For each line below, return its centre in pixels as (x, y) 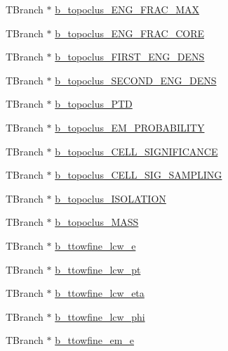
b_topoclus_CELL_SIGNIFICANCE (136, 151)
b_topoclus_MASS (97, 222)
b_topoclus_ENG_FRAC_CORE (129, 33)
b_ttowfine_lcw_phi (100, 316)
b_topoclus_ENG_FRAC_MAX (127, 9)
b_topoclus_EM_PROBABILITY (130, 127)
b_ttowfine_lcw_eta (100, 293)
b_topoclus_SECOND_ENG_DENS (136, 80)
